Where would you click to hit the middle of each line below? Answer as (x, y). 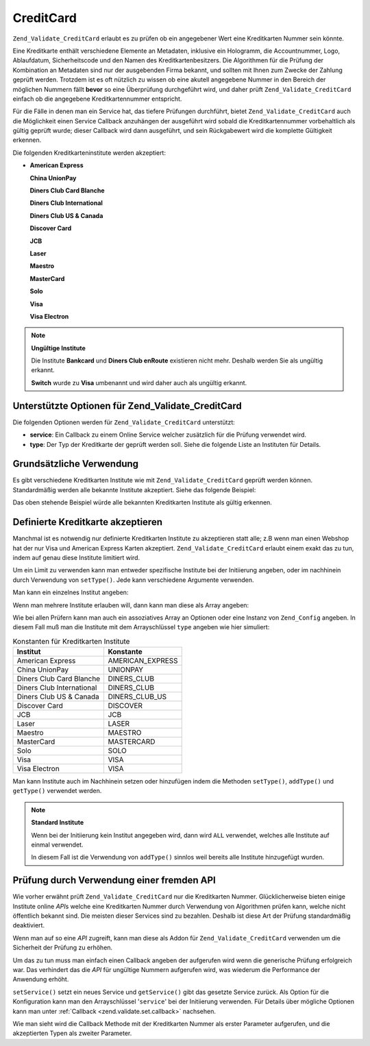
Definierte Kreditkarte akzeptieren (87, 522)
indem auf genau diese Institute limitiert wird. (76, 557)
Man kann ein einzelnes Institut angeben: (71, 592)
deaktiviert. (28, 925)
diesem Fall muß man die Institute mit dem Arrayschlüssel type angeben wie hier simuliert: (141, 627)
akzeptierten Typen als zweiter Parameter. (72, 1033)
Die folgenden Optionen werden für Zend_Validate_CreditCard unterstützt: (124, 422)
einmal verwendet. (57, 844)
